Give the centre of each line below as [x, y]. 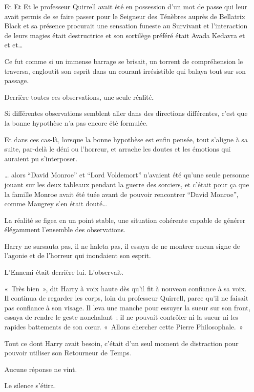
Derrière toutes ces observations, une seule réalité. [79, 97]
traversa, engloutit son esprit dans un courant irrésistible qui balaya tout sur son [125, 71]
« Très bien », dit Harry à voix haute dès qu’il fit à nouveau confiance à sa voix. [126, 288]
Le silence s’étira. [30, 385]
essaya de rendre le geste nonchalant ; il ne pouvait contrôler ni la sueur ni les [121, 317]
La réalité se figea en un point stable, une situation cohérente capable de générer [125, 220]
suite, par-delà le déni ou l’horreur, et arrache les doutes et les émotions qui [118, 149]
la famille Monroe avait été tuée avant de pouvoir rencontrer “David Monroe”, [122, 194]
